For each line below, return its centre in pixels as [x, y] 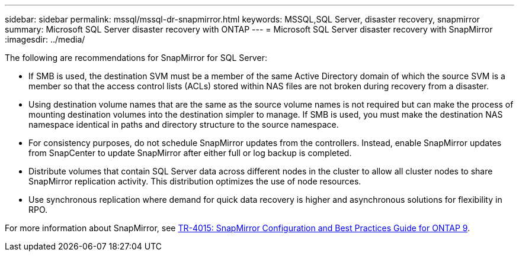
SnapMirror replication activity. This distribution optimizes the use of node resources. [195, 181]
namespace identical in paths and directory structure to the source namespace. [184, 124]
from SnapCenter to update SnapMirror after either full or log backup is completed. [190, 153]
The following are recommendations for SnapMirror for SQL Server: [136, 58]
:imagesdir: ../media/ [45, 39]
